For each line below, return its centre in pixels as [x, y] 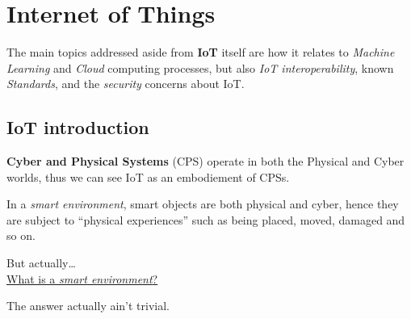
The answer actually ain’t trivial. [88, 306]
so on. [21, 235]
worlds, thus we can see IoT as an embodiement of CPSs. [148, 176]
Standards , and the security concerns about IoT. [126, 84]
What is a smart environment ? [82, 278]
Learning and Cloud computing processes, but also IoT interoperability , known [200, 67]
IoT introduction [78, 127]
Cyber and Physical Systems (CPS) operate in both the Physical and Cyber [205, 161]
